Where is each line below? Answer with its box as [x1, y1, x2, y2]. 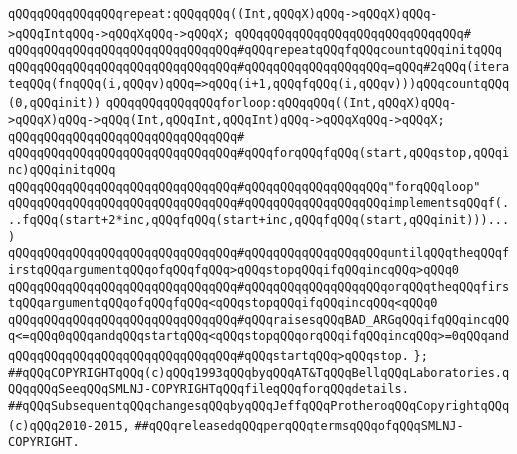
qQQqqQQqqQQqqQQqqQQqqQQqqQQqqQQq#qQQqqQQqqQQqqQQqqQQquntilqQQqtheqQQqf [8, 246, 510, 261]
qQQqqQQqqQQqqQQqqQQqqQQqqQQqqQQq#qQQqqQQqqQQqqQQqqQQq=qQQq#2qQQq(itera [8, 59, 510, 74]
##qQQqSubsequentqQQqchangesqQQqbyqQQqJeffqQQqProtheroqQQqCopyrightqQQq [8, 399, 510, 414]
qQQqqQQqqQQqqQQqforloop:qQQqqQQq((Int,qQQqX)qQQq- [105, 96, 457, 111]
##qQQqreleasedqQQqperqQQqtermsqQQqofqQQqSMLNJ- [134, 418, 464, 433]
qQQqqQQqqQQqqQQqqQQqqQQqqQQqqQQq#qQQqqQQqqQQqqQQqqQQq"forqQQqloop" [8, 179, 481, 194]
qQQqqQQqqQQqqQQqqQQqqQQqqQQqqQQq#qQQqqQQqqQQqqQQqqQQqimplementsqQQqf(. [8, 196, 510, 211]
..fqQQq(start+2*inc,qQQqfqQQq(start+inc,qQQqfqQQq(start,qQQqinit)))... [8, 212, 510, 227]
